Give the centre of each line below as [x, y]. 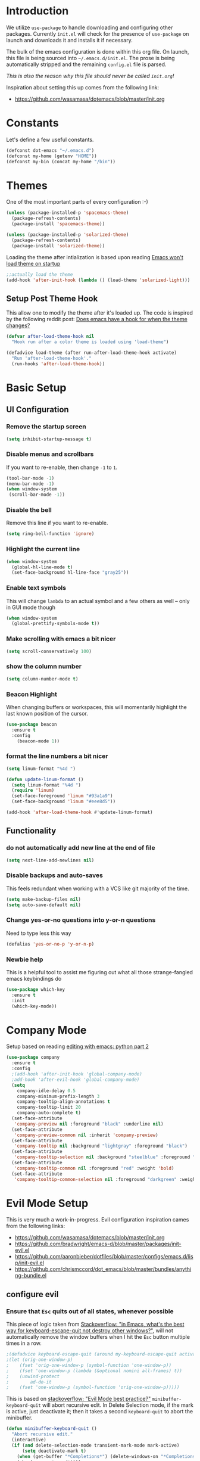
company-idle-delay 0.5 [46, 1091]
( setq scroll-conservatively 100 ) [49, 651]
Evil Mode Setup [47, 1203]
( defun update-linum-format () [45, 779]
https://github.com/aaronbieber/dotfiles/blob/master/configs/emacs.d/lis [104, 1257]
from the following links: [36, 1226]
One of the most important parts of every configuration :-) [77, 202]
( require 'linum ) [33, 791]
